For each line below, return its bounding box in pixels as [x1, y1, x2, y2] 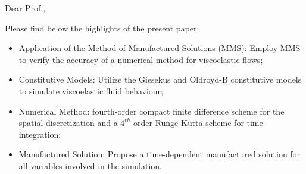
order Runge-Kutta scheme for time [133, 116, 263, 129]
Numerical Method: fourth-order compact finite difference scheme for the [18, 105, 285, 117]
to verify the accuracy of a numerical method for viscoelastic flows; [18, 53, 263, 65]
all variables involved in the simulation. [18, 159, 162, 172]
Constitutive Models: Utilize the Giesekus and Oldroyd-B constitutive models [18, 73, 302, 86]
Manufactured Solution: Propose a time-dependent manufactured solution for [18, 148, 301, 160]
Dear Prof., [5, 2, 46, 14]
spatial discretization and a [18, 116, 118, 129]
